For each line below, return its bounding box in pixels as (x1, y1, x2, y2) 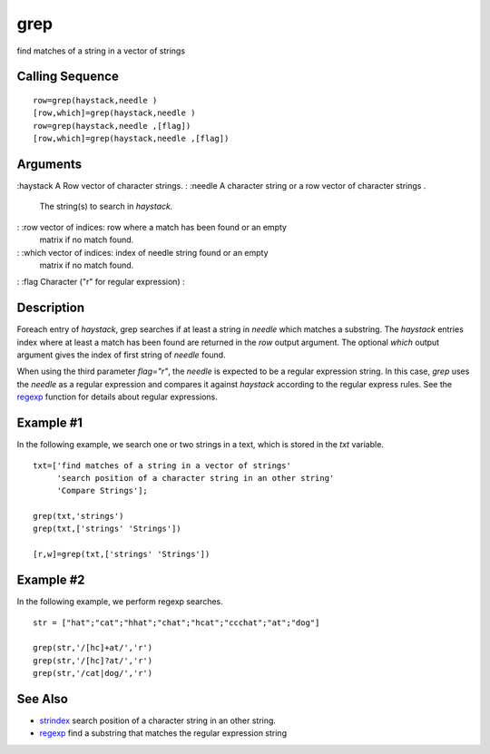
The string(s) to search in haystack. (39, 201, 173, 212)
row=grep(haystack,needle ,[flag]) (33, 121, 191, 131)
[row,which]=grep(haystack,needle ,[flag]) (33, 133, 230, 144)
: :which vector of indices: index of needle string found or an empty (16, 247, 269, 258)
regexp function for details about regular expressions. (16, 391, 218, 403)
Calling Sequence (16, 69, 120, 84)
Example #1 (16, 416, 83, 431)
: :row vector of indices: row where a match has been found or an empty (16, 221, 288, 232)
